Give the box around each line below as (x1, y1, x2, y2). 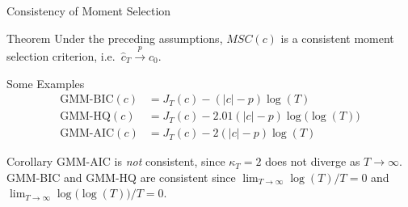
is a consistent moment (280, 29, 394, 46)
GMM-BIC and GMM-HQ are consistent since (6, 168, 236, 185)
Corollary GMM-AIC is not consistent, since (6, 153, 225, 170)
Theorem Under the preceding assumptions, (6, 29, 223, 46)
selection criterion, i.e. (6, 47, 116, 64)
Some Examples (6, 74, 85, 91)
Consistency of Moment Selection (6, 2, 171, 19)
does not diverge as (265, 153, 360, 170)
